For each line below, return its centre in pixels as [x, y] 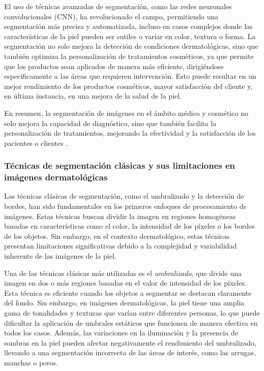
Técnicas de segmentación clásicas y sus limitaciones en [120, 165]
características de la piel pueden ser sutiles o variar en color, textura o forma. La [130, 36]
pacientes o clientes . [36, 143]
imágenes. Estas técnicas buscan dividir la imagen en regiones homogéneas [120, 216]
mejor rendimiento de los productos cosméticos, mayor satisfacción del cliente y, [128, 86]
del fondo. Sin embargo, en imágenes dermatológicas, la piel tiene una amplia [124, 303]
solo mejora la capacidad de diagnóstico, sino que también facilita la [110, 123]
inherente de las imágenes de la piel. [60, 256]
